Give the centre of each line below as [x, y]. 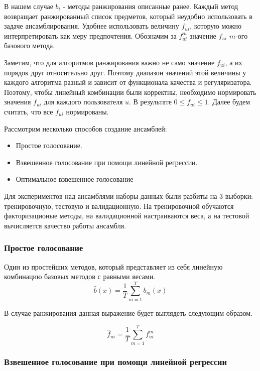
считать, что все [29, 111]
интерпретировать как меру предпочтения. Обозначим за [90, 35]
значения [18, 102]
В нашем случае [29, 6]
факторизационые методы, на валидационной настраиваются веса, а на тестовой [127, 216]
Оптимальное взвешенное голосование [75, 179]
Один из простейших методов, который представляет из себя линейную [113, 266]
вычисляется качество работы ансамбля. [65, 225]
